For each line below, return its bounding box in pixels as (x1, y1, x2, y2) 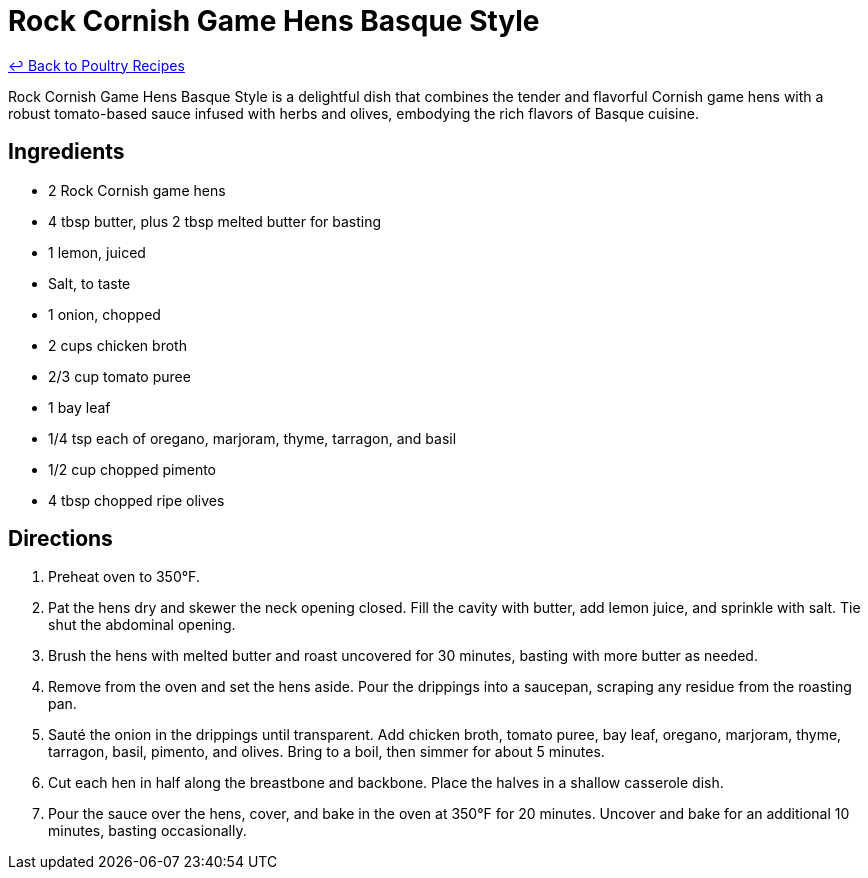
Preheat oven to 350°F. (48, 568, 200, 586)
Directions (8, 526, 113, 552)
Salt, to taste (48, 274, 131, 292)
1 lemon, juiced (48, 243, 146, 261)
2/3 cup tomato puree (48, 367, 191, 385)
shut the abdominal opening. (48, 616, 236, 634)
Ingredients (8, 139, 125, 165)
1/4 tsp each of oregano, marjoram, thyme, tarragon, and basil (48, 429, 457, 447)
